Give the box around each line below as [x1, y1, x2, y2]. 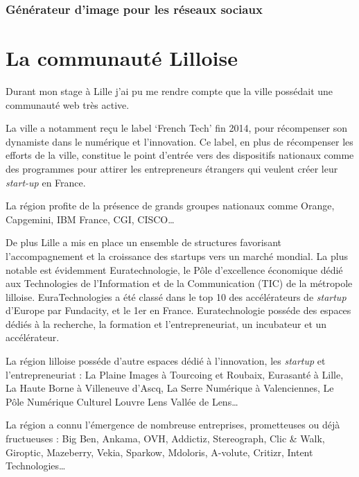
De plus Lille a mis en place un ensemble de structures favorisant [6, 235, 281, 250]
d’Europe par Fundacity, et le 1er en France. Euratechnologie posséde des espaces [6, 303, 351, 318]
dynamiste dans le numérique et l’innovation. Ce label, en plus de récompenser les [6, 134, 353, 148]
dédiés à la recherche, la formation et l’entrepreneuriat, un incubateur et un [6, 316, 327, 331]
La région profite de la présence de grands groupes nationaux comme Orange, [6, 198, 335, 213]
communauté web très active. [6, 97, 130, 112]
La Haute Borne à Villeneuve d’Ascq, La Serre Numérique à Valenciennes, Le [6, 381, 334, 395]
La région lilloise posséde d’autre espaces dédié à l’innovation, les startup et [6, 354, 326, 368]
